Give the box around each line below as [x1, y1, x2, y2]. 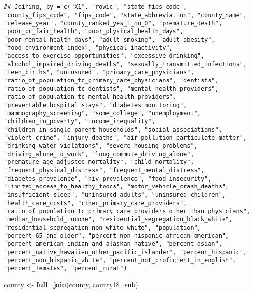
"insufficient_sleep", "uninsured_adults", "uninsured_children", [4, 191, 226, 199]
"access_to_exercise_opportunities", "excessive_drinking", [4, 52, 205, 59]
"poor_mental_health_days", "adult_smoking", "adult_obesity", [4, 36, 215, 43]
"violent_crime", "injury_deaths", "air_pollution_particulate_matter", [4, 134, 247, 141]
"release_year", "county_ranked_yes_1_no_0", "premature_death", [4, 20, 222, 27]
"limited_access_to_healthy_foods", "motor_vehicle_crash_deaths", [4, 183, 229, 190]
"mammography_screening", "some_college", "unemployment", [4, 109, 201, 117]
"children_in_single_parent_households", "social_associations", [4, 126, 222, 133]
